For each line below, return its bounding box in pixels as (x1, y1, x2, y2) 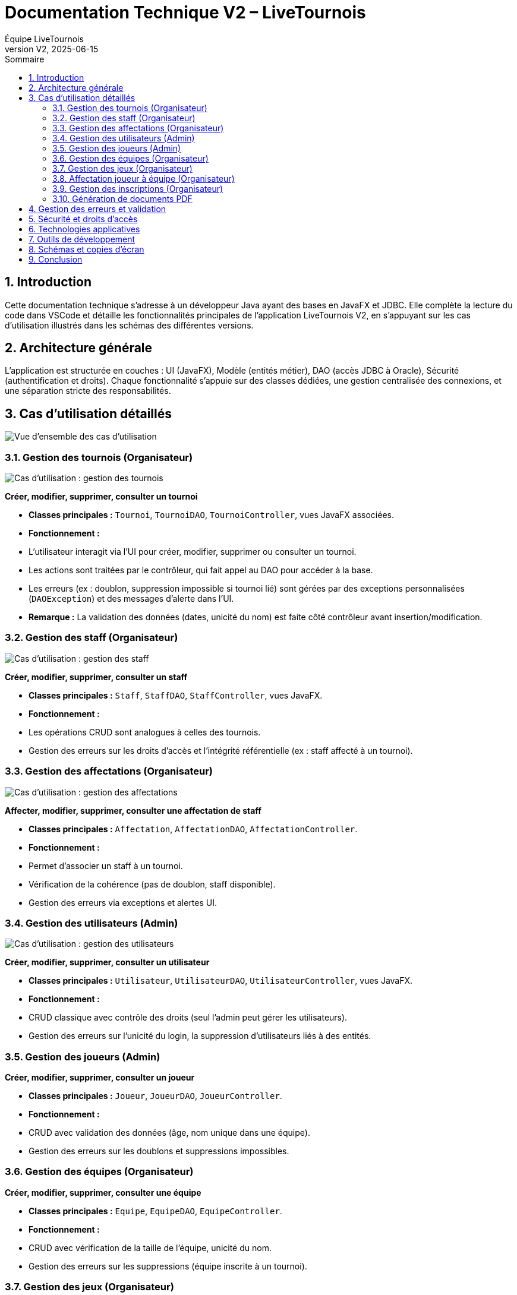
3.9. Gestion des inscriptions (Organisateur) (52, 183, 223, 194)
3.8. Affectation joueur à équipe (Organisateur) (52, 173, 235, 184)
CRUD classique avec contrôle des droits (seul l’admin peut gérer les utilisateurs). (29, 1012, 348, 1023)
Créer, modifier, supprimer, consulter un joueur (5, 1072, 195, 1083)
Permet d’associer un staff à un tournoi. (29, 860, 183, 871)
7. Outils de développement (29, 233, 135, 244)
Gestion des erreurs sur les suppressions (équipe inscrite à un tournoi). (29, 1261, 307, 1271)
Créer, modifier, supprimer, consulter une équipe (5, 1187, 201, 1198)
